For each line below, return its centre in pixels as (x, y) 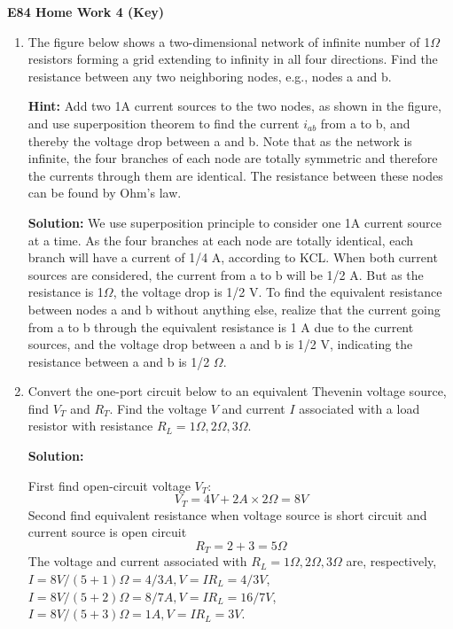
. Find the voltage (158, 408)
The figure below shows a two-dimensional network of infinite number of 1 (229, 41)
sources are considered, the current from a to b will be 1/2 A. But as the (226, 274)
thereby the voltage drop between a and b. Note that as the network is (220, 140)
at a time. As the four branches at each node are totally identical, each (221, 240)
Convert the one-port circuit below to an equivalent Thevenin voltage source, (237, 391)
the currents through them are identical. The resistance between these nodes (235, 175)
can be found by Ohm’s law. (105, 193)
